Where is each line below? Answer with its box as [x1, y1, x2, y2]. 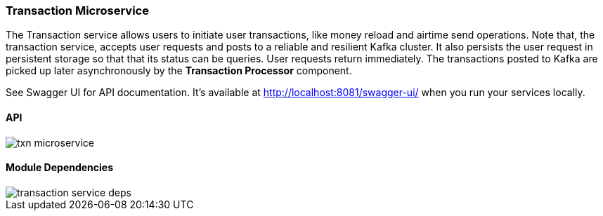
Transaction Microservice [6, 4, 149, 18]
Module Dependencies [6, 161, 114, 174]
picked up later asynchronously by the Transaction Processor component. [6, 65, 352, 77]
